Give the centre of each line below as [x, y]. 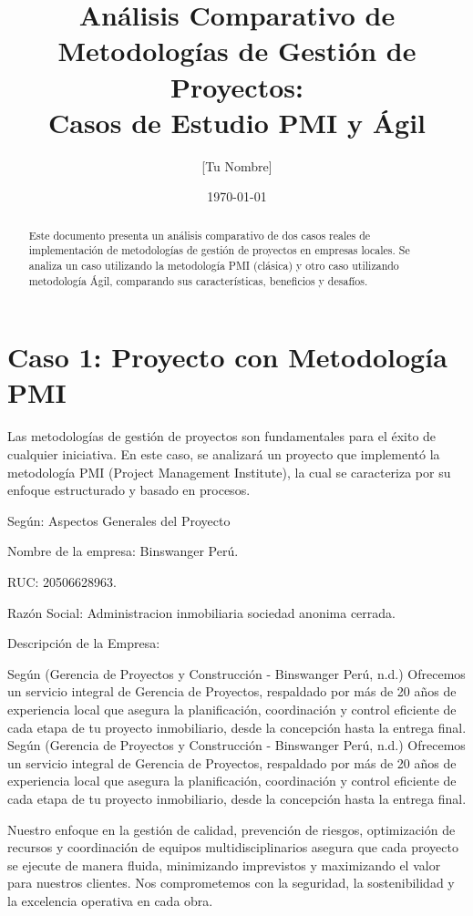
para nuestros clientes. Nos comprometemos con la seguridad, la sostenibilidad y [231, 883]
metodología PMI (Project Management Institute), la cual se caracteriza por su [229, 472]
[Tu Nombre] [237, 165]
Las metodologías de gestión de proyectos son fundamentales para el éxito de [222, 436]
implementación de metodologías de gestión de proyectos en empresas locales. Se [219, 250]
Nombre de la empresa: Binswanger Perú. [123, 551]
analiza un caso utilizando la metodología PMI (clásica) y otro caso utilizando [214, 265]
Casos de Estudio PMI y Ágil [236, 122]
